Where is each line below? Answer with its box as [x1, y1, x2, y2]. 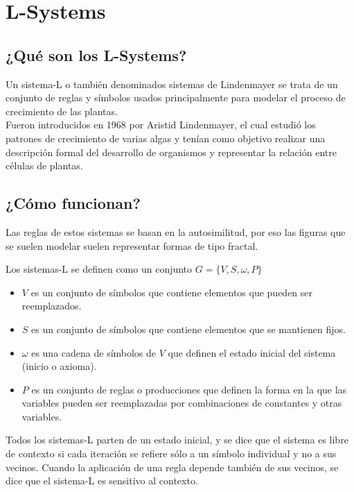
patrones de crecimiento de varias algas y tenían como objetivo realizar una [6, 130, 326, 145]
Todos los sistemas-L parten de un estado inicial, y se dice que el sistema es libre [6, 432, 348, 447]
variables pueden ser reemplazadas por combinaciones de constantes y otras [21, 396, 342, 410]
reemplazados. [21, 298, 82, 313]
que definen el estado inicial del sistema [168, 345, 336, 359]
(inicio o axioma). [21, 359, 97, 373]
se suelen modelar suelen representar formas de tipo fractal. [6, 238, 258, 253]
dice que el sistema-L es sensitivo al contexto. [6, 473, 198, 488]
